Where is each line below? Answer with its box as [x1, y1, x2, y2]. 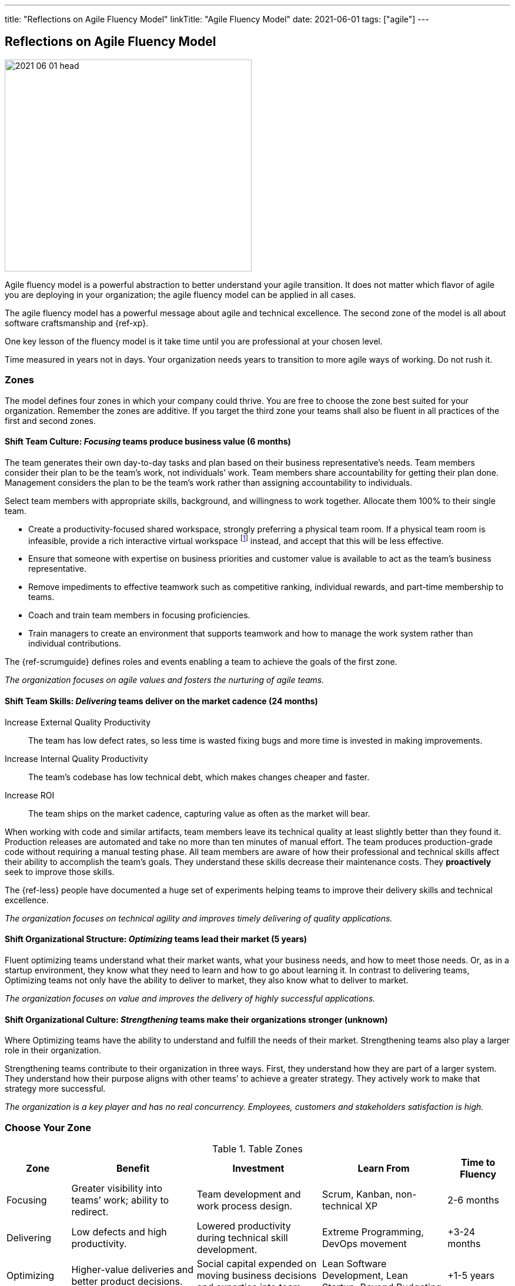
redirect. [71, 1205, 109, 1218]
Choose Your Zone [5, 1121, 91, 1133]
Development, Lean [322, 1269, 408, 1281]
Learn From [357, 1162, 410, 1174]
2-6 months [447, 1194, 499, 1206]
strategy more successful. [5, 1083, 106, 1094]
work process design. [196, 1199, 293, 1212]
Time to [460, 1156, 496, 1168]
